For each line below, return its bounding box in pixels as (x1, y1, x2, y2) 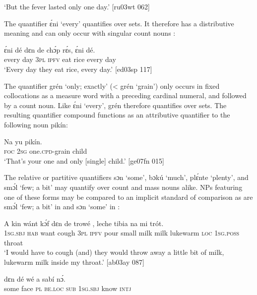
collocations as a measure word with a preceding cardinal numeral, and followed (4, 90, 247, 101)
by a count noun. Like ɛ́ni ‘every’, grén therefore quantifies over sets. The (4, 100, 227, 110)
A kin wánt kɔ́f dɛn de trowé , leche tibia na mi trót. (4, 218, 164, 228)
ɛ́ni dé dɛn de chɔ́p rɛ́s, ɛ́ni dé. (4, 44, 95, 55)
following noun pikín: (4, 119, 68, 129)
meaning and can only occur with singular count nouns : (4, 28, 176, 38)
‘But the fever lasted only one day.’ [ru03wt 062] (4, 1, 150, 11)
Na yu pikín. (4, 136, 42, 146)
